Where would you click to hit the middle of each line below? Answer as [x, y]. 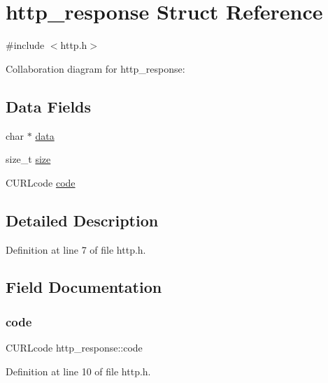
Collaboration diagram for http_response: [95, 68]
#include [25, 45]
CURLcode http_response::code [74, 348]
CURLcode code [41, 182]
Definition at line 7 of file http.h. [76, 249]
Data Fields [49, 106]
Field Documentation [84, 287]
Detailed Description [82, 220]
